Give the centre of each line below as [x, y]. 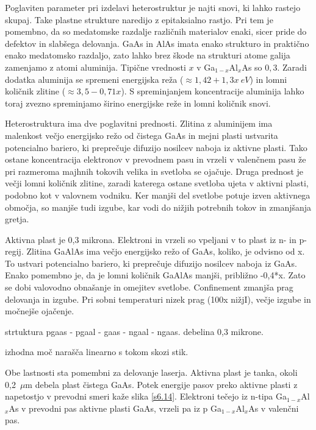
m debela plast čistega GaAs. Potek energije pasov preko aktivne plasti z [161, 384]
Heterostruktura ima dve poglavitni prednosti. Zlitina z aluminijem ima [139, 123]
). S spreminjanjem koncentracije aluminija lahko [213, 91]
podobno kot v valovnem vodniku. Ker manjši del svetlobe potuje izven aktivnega [158, 195]
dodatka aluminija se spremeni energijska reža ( [94, 79]
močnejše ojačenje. [40, 311]
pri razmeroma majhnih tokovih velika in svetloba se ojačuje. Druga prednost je [154, 171]
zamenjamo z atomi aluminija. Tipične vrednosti [95, 67]
